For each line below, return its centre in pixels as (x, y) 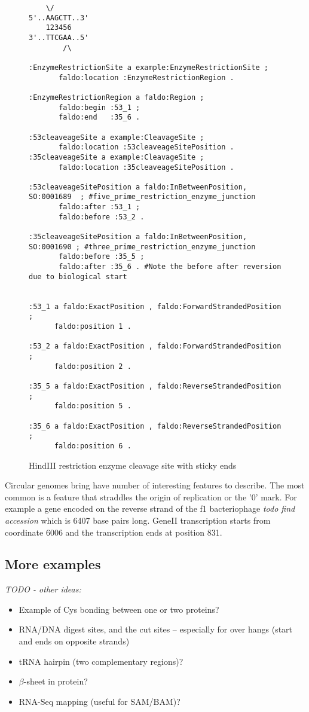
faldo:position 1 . (93, 326)
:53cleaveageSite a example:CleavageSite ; (117, 137)
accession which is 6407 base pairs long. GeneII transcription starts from (138, 520)
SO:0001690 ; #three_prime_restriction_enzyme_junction (142, 247)
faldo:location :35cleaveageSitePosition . (146, 167)
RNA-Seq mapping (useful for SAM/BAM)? (100, 701)
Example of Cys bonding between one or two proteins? (119, 609)
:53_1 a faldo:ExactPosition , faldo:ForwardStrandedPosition (155, 306)
